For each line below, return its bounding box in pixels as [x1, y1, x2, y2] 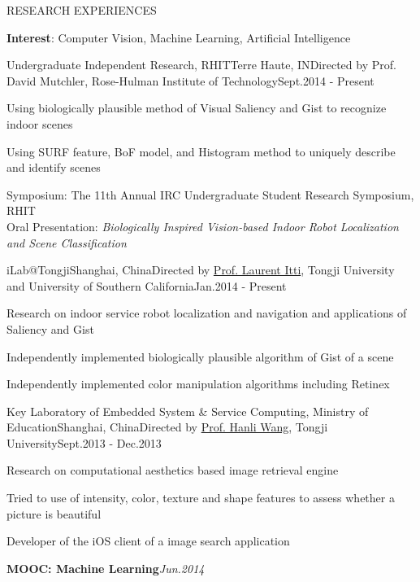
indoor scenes [6, 115, 73, 132]
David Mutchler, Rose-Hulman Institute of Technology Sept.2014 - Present [6, 72, 375, 89]
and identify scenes [6, 159, 101, 176]
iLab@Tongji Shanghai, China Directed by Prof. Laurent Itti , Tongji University [6, 261, 395, 278]
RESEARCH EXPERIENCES [6, 2, 157, 18]
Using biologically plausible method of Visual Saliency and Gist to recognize [6, 99, 387, 116]
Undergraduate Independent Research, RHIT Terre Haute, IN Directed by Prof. [6, 56, 396, 73]
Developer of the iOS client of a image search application [6, 532, 290, 549]
